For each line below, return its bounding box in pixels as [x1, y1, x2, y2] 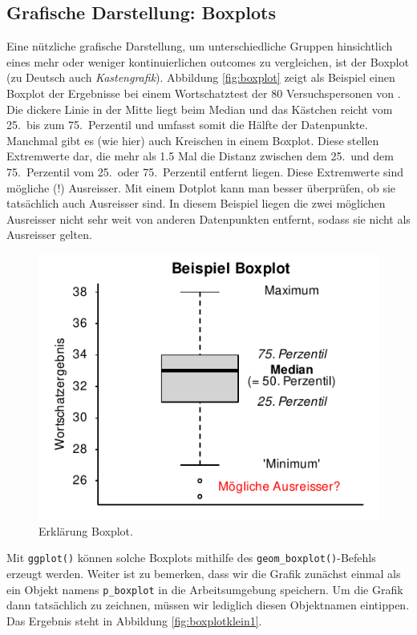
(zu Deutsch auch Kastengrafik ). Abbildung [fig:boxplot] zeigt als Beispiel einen [6, 69, 395, 86]
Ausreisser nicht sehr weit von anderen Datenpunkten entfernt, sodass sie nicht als [6, 210, 411, 227]
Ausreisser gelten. [6, 226, 92, 243]
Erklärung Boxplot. [38, 522, 133, 539]
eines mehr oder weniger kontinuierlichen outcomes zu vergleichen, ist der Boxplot [6, 53, 409, 70]
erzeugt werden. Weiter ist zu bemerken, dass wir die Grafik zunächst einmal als [6, 565, 401, 582]
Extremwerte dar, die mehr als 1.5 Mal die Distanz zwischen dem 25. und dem [6, 148, 394, 164]
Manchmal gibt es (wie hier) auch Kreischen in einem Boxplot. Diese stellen [6, 131, 379, 148]
